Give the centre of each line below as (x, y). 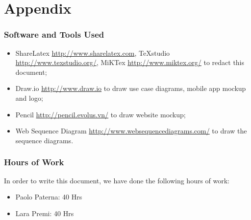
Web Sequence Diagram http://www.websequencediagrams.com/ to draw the (131, 131)
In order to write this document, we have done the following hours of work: (117, 180)
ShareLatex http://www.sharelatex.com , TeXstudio (93, 53)
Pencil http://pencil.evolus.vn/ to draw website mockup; (100, 114)
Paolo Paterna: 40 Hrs (49, 197)
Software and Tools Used (54, 34)
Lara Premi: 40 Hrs (45, 213)
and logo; (29, 98)
